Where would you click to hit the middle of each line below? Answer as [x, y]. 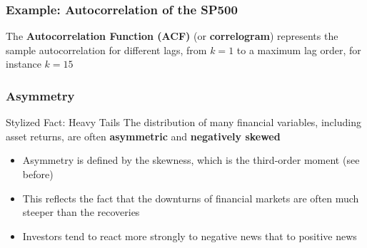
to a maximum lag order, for [299, 50]
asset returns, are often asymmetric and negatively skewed [143, 136]
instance [24, 64]
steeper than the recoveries [81, 212]
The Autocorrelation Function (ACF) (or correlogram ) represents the [172, 36]
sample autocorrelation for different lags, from [106, 50]
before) [38, 174]
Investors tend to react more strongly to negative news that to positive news [190, 236]
